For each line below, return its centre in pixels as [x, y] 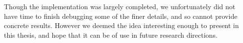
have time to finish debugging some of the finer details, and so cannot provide [121, 16]
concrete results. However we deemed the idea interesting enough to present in [121, 25]
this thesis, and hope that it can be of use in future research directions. [111, 35]
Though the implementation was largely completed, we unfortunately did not [120, 6]
